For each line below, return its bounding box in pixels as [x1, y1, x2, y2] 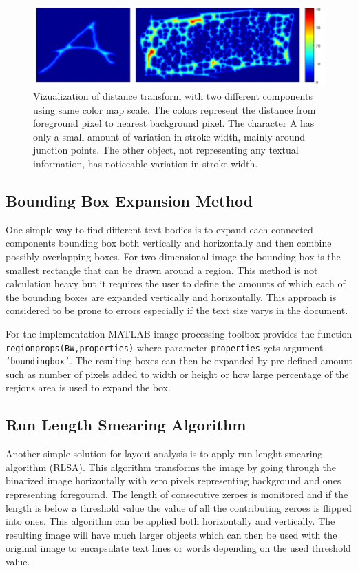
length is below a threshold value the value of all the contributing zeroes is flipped [6, 500, 352, 515]
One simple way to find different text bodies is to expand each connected [6, 222, 313, 236]
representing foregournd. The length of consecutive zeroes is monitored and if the [6, 487, 348, 501]
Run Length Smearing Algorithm [6, 414, 246, 435]
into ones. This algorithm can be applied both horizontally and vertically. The [6, 514, 335, 528]
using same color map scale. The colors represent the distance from [33, 102, 316, 116]
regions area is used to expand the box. [6, 380, 171, 395]
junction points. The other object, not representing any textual [33, 143, 299, 157]
